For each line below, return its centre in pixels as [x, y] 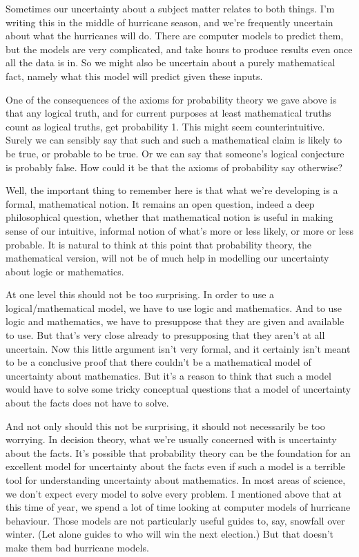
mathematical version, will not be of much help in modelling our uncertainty [167, 258]
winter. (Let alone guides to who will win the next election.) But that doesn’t [170, 534]
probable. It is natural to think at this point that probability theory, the [158, 244]
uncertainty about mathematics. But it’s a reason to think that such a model [168, 375]
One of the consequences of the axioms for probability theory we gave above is [171, 99]
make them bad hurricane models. [77, 547]
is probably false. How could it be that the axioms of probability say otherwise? [174, 167]
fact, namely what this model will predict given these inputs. [134, 76]
